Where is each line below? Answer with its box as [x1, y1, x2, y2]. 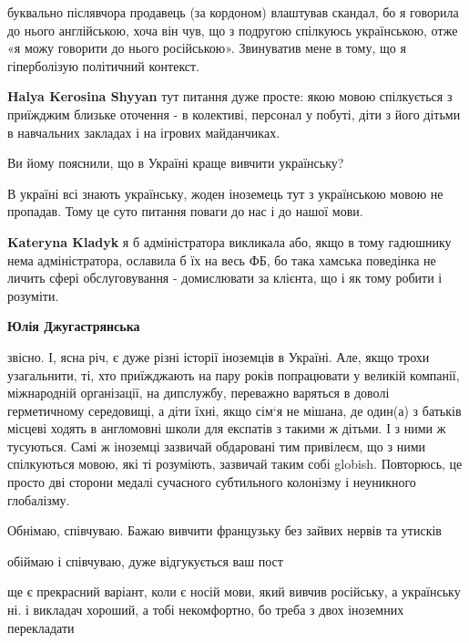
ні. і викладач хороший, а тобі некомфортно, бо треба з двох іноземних [7, 600, 404, 619]
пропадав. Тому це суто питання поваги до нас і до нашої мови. [7, 202, 363, 221]
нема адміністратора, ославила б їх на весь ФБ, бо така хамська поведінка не [7, 250, 436, 269]
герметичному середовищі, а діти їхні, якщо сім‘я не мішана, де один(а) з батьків [7, 400, 462, 420]
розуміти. [7, 285, 59, 305]
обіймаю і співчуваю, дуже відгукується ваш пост [7, 551, 283, 570]
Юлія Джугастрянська [7, 316, 140, 336]
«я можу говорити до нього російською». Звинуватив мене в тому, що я [7, 38, 406, 57]
